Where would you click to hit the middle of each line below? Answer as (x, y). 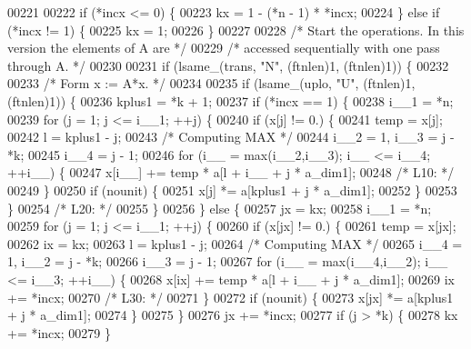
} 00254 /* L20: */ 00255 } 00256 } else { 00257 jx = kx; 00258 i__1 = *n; (220, 208)
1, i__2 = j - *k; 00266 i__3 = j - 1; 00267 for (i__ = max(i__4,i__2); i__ (228, 261)
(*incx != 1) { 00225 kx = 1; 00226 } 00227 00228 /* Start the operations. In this (236, 30)
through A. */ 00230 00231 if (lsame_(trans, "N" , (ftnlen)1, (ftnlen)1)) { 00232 (228, 65)
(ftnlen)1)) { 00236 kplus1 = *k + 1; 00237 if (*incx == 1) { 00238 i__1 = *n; (230, 100)
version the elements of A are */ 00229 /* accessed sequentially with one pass (224, 48)
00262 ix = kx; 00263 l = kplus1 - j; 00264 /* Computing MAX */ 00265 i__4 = (235, 243)
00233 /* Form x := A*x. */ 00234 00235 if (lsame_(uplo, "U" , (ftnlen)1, (211, 83)
